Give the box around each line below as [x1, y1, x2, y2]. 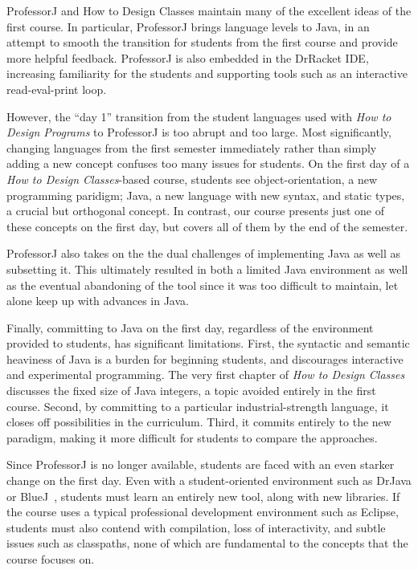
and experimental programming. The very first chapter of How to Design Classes [6, 366, 405, 383]
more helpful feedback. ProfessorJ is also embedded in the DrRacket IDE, [6, 49, 369, 66]
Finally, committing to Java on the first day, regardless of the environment [6, 319, 374, 336]
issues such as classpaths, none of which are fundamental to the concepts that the [6, 535, 408, 552]
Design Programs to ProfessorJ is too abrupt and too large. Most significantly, [6, 124, 391, 140]
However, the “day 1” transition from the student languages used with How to [6, 108, 391, 124]
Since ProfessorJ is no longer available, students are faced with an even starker [6, 456, 395, 473]
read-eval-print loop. [6, 80, 107, 97]
